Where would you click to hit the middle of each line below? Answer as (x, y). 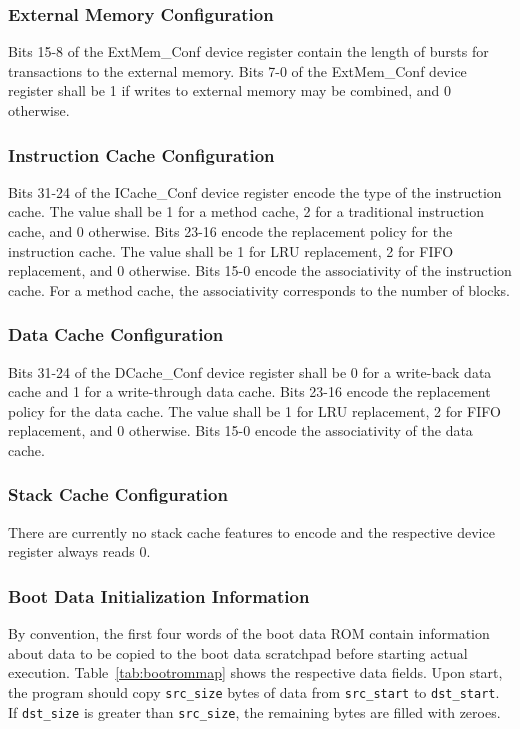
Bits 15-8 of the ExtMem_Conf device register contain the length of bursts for (248, 51)
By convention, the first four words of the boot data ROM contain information (249, 633)
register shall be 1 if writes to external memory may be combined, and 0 (229, 90)
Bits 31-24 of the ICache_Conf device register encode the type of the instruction (255, 191)
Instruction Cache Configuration (141, 154)
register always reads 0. (79, 551)
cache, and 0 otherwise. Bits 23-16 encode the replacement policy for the (230, 231)
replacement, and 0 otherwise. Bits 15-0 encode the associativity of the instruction (260, 270)
